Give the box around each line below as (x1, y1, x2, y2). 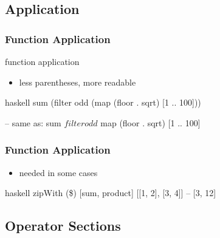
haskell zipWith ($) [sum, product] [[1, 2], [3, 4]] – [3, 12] (5, 186, 216, 199)
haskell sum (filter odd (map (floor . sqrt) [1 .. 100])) (5, 96, 201, 109)
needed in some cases (19, 166, 98, 178)
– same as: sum (5, 116, 61, 129)
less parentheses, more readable (19, 75, 136, 88)
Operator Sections (5, 216, 121, 235)
